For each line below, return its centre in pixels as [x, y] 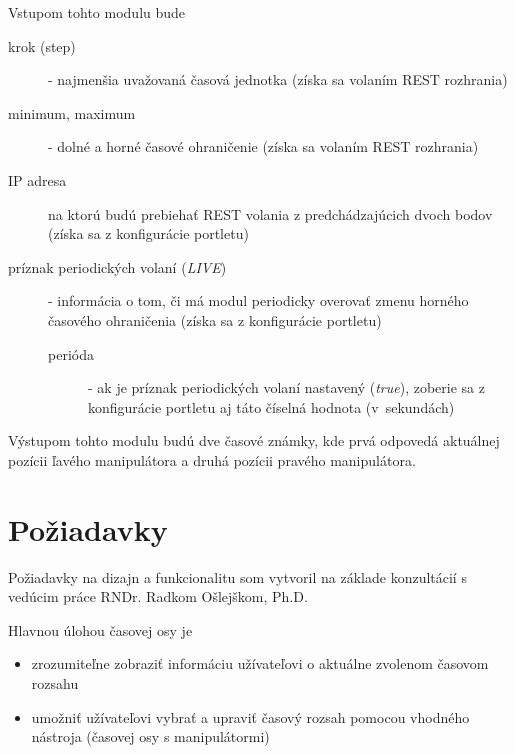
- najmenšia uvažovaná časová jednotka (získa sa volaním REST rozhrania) [278, 79]
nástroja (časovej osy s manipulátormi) [150, 736]
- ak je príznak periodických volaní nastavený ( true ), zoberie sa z [286, 387]
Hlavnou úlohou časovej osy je [100, 629]
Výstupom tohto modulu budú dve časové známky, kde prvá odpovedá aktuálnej [254, 440]
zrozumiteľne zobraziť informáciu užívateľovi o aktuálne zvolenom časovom [260, 663]
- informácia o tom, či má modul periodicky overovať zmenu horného [258, 300]
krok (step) [42, 45]
